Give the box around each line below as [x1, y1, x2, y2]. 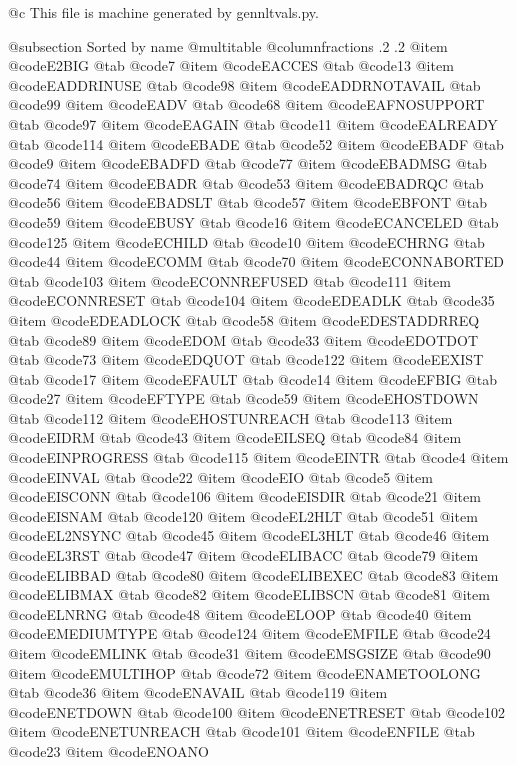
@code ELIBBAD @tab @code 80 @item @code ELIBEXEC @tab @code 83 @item [8, 564, 499, 585]
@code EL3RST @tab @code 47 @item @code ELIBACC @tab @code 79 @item [8, 545, 479, 566]
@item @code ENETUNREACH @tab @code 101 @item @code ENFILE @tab [8, 721, 475, 742]
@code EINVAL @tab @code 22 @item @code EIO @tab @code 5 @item [8, 466, 433, 487]
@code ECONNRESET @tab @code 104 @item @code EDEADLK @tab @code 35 [8, 290, 495, 311]
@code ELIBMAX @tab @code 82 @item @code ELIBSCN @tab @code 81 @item [8, 584, 490, 605]
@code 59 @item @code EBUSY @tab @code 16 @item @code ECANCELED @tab [8, 211, 499, 232]
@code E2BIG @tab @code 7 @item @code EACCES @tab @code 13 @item [8, 55, 454, 76]
